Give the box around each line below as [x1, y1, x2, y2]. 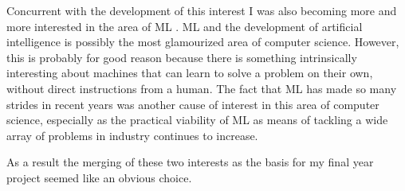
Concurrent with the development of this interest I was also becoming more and [6, 2, 397, 18]
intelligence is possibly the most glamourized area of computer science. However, [6, 33, 399, 50]
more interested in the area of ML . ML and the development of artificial [6, 18, 363, 34]
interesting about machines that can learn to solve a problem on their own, [6, 64, 373, 81]
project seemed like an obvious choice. [6, 169, 192, 185]
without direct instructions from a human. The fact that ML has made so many [6, 80, 397, 96]
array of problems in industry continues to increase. [6, 127, 258, 143]
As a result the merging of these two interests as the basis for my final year [6, 154, 374, 170]
